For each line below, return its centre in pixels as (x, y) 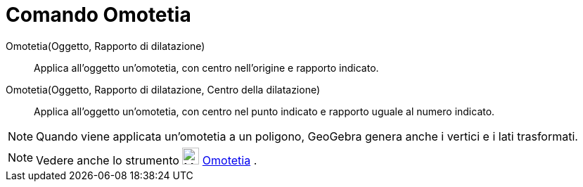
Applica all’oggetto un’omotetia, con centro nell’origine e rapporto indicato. (206, 67)
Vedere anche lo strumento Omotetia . (147, 160)
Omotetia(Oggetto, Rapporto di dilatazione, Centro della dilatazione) (163, 89)
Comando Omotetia (98, 15)
